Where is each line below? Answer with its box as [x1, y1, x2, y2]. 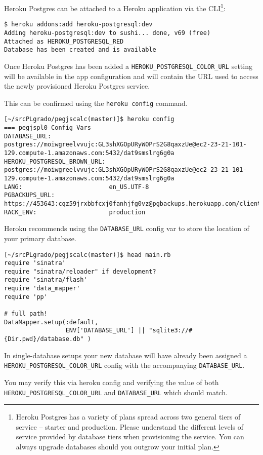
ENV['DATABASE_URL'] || [65, 327, 146, 334]
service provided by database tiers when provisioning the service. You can [16, 431, 244, 442]
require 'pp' [4, 293, 48, 300]
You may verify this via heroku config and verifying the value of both [4, 376, 219, 387]
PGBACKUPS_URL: [4, 192, 55, 199]
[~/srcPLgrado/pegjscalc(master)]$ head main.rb [4, 251, 171, 258]
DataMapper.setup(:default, [4, 318, 99, 326]
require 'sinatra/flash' [4, 276, 87, 284]
